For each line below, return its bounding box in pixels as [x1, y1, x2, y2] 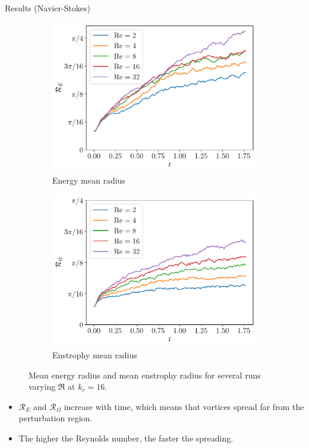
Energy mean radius [52, 173, 125, 186]
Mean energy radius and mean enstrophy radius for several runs [29, 368, 261, 381]
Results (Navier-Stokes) [5, 2, 90, 14]
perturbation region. [18, 412, 93, 424]
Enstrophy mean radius [52, 349, 137, 361]
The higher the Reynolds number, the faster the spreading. [18, 432, 234, 444]
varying [29, 380, 56, 393]
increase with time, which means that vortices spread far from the [64, 400, 304, 412]
